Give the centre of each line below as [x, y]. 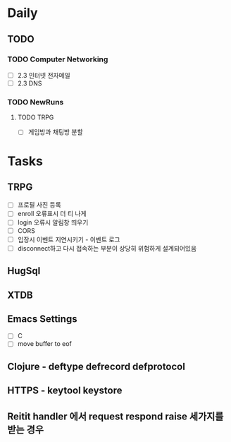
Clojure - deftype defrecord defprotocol [96, 366]
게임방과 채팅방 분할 [55, 132]
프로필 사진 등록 [39, 205]
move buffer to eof [45, 344]
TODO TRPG [36, 117]
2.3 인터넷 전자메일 [44, 75]
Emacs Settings [42, 319]
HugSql [24, 271]
